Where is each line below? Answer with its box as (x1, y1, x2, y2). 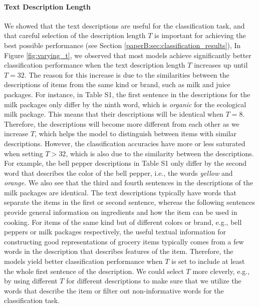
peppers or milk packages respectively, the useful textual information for (4, 226, 226, 237)
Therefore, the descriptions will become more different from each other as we (4, 118, 239, 129)
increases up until (194, 60, 248, 70)
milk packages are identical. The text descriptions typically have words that (4, 187, 236, 197)
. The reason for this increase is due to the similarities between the (24, 69, 229, 80)
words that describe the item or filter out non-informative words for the (4, 285, 224, 295)
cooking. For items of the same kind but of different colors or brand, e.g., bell (4, 216, 242, 227)
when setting (4, 148, 43, 158)
